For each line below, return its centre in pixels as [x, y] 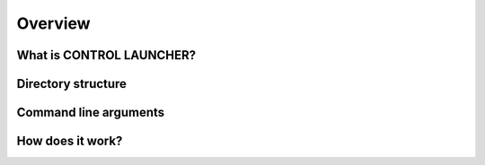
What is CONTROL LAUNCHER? [106, 55]
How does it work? [70, 141]
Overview [53, 23]
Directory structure [72, 84]
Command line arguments [91, 113]
